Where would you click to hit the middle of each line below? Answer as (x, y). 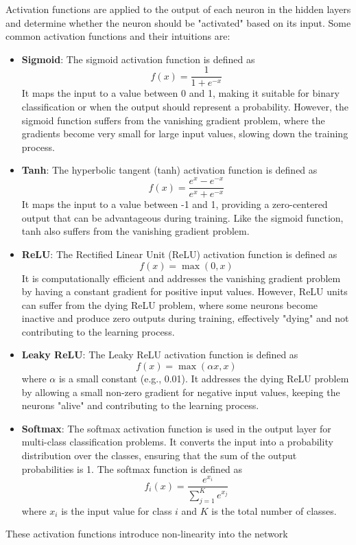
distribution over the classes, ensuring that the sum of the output (159, 455)
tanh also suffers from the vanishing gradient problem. (135, 231)
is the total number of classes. (274, 510)
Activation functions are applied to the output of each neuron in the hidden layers (178, 9)
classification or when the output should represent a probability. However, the (185, 107)
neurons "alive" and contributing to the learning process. (140, 405)
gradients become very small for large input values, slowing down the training (185, 134)
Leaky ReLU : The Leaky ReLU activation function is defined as (160, 355)
